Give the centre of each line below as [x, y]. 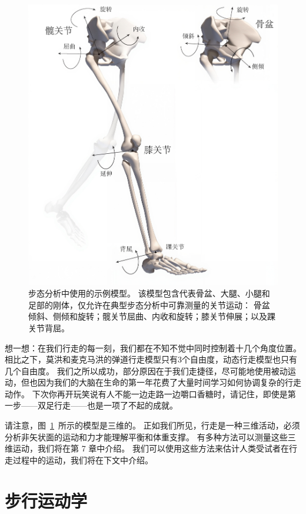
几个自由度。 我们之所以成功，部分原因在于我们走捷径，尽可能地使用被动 [146, 370]
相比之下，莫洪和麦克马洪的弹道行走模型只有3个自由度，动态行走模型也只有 [151, 359]
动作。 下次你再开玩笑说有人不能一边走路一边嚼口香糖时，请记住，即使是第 [150, 393]
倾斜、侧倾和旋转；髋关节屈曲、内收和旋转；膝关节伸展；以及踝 [152, 316]
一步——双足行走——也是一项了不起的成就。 [91, 405]
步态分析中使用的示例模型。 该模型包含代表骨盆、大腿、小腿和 [149, 293]
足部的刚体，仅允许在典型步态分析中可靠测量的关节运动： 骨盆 [149, 304]
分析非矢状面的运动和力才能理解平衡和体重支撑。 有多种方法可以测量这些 [146, 436]
